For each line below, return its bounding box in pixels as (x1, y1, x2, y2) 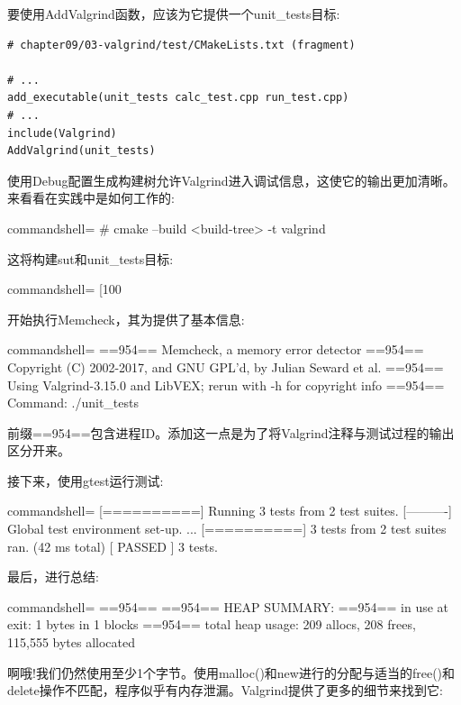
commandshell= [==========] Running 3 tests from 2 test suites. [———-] (7, 501, 452, 520)
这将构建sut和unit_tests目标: (7, 249, 174, 268)
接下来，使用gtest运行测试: (7, 471, 164, 490)
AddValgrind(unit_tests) (7, 144, 156, 158)
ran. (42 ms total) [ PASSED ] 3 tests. (7, 536, 218, 555)
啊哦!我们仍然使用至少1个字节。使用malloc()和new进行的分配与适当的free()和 (7, 663, 456, 682)
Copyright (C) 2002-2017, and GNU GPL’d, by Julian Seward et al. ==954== (7, 357, 444, 376)
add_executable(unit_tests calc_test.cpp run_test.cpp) (7, 91, 349, 105)
